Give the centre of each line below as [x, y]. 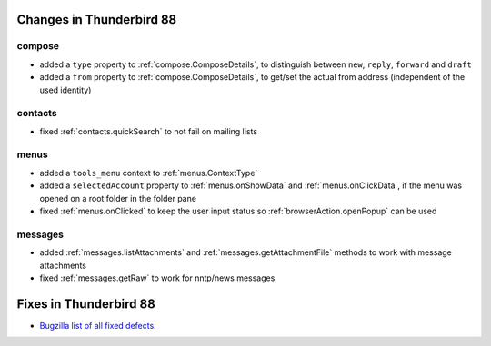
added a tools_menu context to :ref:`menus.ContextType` [149, 173]
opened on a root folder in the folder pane [118, 198]
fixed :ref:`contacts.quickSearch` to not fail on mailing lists [149, 131]
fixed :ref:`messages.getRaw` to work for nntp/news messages [157, 278]
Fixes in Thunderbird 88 [86, 304]
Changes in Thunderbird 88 [97, 20]
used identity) [65, 90]
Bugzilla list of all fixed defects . [98, 325]
